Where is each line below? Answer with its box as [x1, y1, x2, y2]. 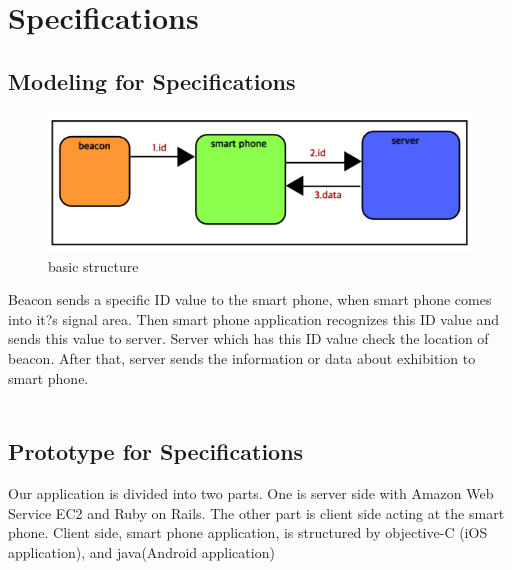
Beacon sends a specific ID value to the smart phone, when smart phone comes [8, 289, 492, 310]
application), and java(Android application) [8, 541, 275, 562]
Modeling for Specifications [8, 65, 296, 96]
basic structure [48, 255, 139, 276]
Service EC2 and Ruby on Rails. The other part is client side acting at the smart [8, 502, 505, 523]
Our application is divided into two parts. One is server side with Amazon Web [8, 483, 494, 504]
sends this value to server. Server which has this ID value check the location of [8, 328, 489, 349]
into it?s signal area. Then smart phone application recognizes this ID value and [8, 308, 500, 329]
